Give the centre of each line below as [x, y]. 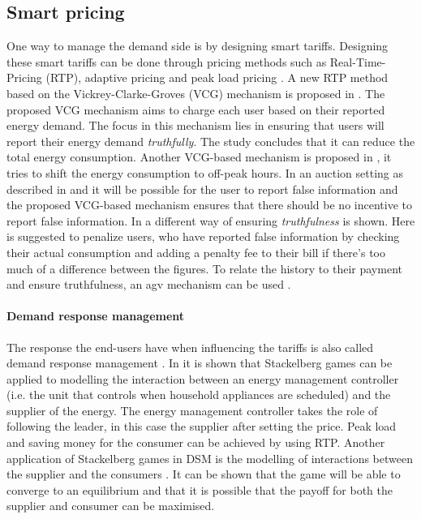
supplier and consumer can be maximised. [111, 506]
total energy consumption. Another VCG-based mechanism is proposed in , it [199, 157]
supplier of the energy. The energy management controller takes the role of [192, 410]
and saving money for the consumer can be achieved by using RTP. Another [196, 442]
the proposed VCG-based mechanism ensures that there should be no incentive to [209, 205]
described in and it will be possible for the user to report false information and [202, 189]
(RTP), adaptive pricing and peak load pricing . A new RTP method [217, 77]
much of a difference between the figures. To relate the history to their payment [204, 268]
